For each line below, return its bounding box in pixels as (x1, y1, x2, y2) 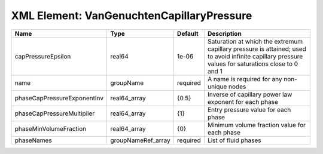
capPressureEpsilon (14, 52, 71, 60)
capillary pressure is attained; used (207, 45, 306, 53)
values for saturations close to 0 (207, 60, 298, 68)
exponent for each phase (207, 97, 278, 106)
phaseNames (14, 136, 52, 144)
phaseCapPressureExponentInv (14, 94, 104, 102)
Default (176, 29, 199, 38)
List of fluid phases (207, 136, 261, 144)
